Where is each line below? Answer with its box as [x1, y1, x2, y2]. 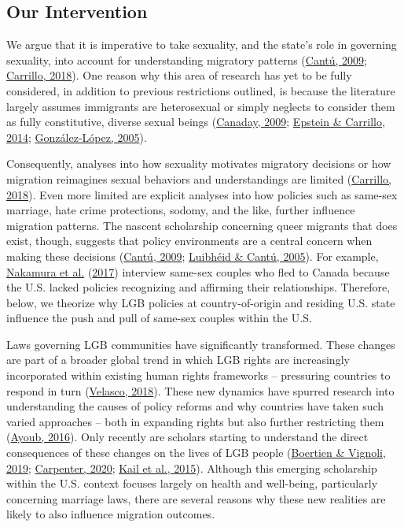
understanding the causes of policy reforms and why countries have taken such [6, 398, 384, 414]
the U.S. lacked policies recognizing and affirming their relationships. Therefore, [6, 279, 391, 295]
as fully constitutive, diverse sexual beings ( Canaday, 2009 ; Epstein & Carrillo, [6, 113, 385, 130]
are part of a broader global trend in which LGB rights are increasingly [6, 351, 350, 368]
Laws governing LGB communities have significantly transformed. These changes [6, 336, 395, 352]
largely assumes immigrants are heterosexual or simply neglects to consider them [6, 98, 395, 114]
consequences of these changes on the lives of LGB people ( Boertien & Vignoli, [6, 444, 386, 461]
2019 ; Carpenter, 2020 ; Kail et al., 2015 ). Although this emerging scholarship [6, 459, 377, 476]
